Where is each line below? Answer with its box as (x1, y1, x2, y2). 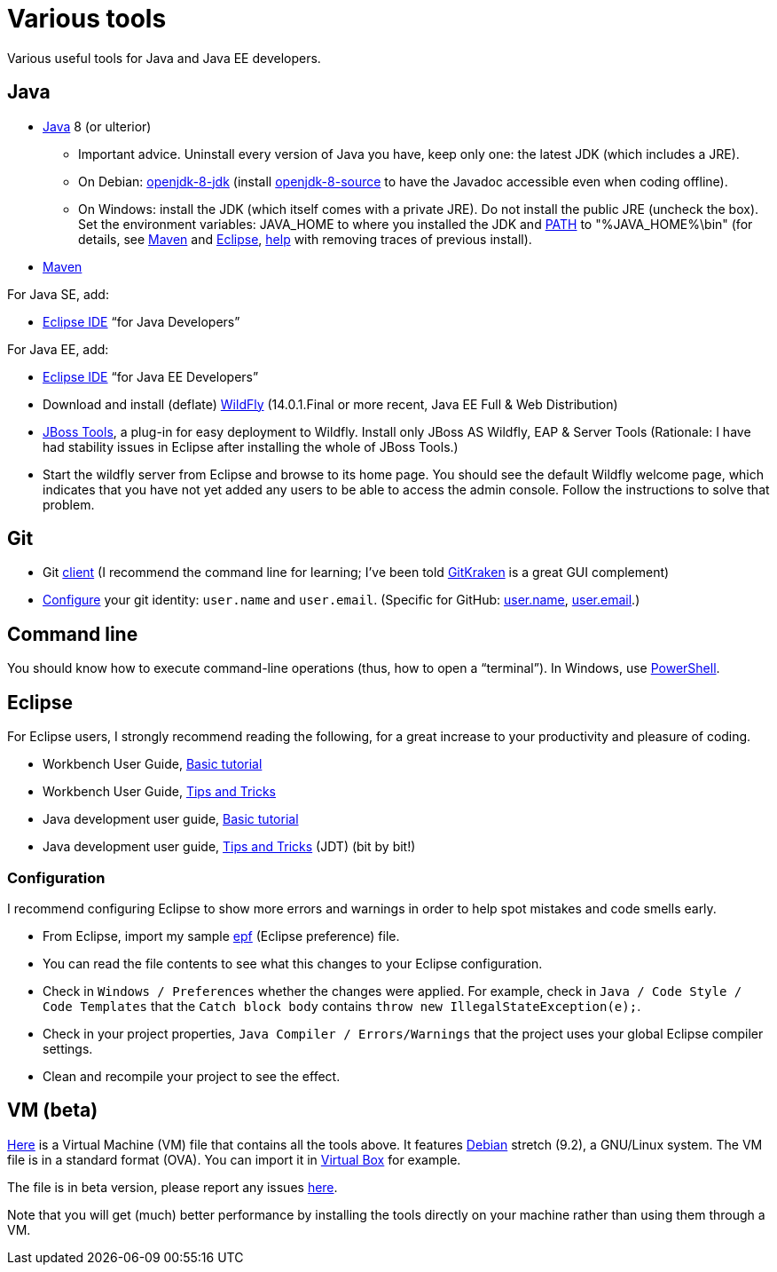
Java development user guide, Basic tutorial (43, 811, 299, 827)
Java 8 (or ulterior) (43, 118, 152, 134)
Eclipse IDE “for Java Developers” (43, 313, 240, 329)
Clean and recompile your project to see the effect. (43, 1068, 341, 1084)
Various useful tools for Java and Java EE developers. (7, 50, 321, 66)
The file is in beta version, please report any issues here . (7, 1179, 338, 1195)
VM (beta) (7, 1099, 98, 1122)
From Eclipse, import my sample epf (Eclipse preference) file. (43, 928, 400, 944)
